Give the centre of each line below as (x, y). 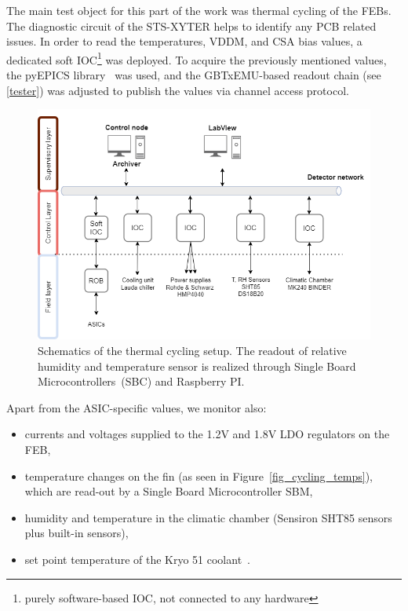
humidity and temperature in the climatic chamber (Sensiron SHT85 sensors (208, 517)
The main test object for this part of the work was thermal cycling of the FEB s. (199, 10)
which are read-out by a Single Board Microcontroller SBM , (169, 491)
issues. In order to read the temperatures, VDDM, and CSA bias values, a (184, 41)
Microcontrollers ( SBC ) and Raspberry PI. (141, 381)
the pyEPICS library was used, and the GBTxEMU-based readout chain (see (194, 75)
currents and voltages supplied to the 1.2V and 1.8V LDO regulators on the (207, 434)
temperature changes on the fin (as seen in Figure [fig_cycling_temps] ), (199, 476)
